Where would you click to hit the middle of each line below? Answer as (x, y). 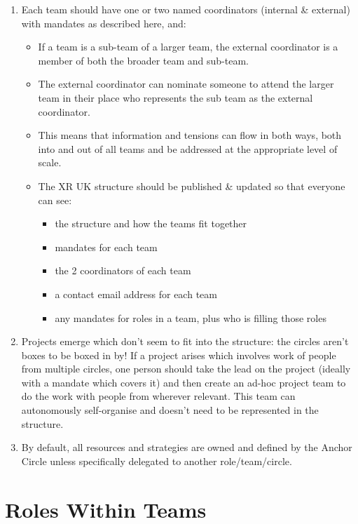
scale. (50, 162)
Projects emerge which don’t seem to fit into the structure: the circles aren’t (185, 341)
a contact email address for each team (136, 294)
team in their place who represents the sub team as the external (175, 97)
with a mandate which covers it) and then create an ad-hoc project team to (184, 382)
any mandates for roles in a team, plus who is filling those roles (191, 317)
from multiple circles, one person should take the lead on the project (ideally (186, 369)
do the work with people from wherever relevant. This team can (158, 396)
